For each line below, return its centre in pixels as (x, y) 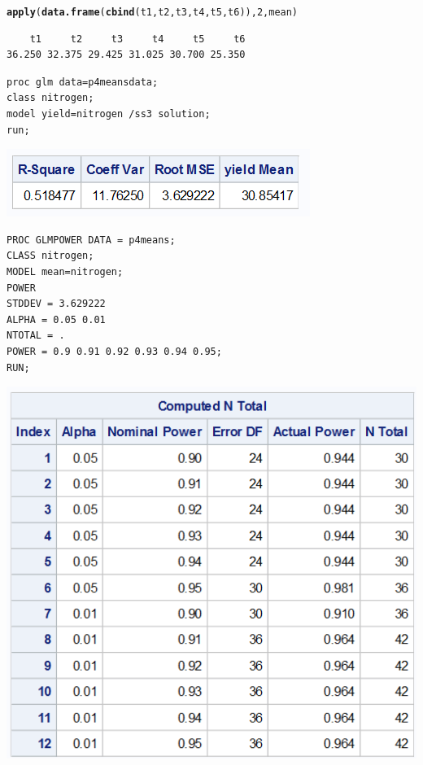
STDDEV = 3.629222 (56, 304)
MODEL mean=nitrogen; (65, 272)
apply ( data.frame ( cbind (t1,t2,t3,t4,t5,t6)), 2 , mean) (153, 12)
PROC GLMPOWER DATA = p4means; (91, 240)
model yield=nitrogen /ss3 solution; (109, 114)
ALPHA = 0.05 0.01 (56, 319)
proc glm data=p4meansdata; (83, 82)
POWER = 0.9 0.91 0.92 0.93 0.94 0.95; (114, 351)
